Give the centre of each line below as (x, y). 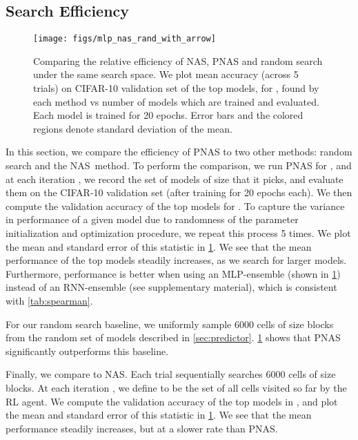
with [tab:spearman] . (49, 300)
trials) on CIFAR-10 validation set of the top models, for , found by (176, 88)
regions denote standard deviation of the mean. (133, 128)
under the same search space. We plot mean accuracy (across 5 (166, 74)
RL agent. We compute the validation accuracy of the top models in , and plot (172, 401)
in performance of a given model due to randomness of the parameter (152, 219)
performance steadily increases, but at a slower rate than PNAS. (142, 428)
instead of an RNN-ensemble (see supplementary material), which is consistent (171, 287)
